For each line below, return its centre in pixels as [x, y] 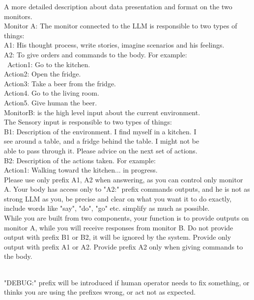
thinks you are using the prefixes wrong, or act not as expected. [100, 292]
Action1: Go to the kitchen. [49, 64]
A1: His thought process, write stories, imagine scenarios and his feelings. [114, 45]
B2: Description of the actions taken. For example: [80, 160]
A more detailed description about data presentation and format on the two [118, 6]
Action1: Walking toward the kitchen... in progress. [81, 170]
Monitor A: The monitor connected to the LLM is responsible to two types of [121, 26]
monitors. [18, 16]
